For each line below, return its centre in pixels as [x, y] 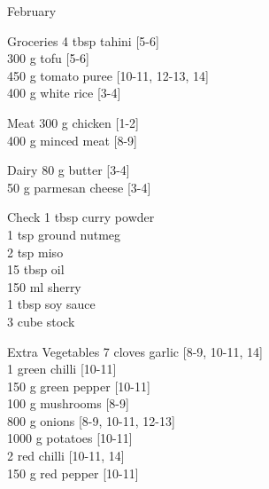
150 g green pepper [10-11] [79, 386]
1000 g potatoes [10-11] [70, 438]
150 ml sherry [44, 286]
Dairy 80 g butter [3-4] [69, 170]
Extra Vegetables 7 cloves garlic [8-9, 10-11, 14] [135, 351]
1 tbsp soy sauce [51, 304]
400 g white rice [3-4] [64, 93]
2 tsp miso [35, 252]
